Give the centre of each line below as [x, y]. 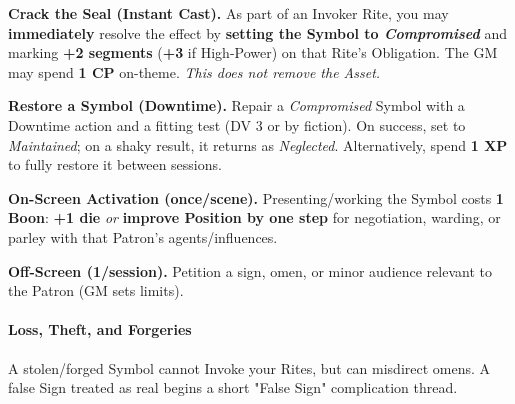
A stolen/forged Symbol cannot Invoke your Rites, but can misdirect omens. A [249, 367]
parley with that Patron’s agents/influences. [143, 236]
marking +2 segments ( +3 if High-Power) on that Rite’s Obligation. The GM [253, 52]
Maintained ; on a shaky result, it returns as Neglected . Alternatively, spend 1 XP [258, 144]
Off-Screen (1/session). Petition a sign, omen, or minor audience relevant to [250, 270]
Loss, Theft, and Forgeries [100, 329]
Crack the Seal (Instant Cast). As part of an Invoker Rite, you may [228, 13]
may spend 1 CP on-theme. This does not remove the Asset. [194, 71]
